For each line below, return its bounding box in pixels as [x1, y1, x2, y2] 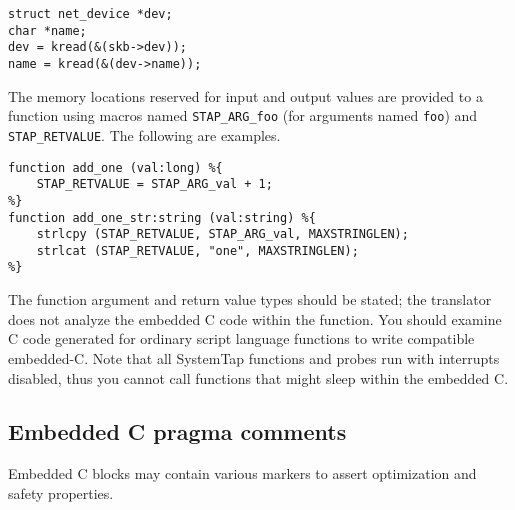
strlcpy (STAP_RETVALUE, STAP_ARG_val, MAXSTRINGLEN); [36, 227, 409, 242]
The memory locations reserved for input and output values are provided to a [8, 85, 483, 106]
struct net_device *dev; [8, 7, 173, 21]
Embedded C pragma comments [8, 416, 347, 447]
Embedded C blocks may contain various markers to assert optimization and [8, 463, 477, 484]
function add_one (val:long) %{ [8, 160, 223, 175]
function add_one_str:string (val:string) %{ [8, 210, 316, 225]
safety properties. [8, 482, 114, 503]
